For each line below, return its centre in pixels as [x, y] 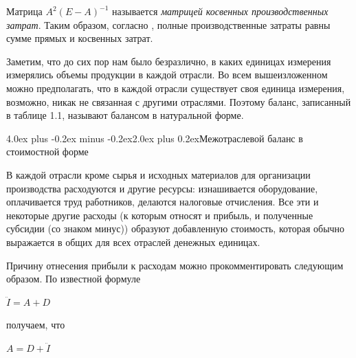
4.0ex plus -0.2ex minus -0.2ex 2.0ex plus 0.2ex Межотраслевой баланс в [155, 138]
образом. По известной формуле [74, 279]
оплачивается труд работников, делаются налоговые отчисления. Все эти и [163, 202]
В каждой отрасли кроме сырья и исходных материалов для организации [158, 174]
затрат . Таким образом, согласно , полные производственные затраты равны [168, 24]
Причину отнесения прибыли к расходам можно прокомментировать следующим [175, 265]
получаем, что [36, 325]
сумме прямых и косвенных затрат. [80, 38]
